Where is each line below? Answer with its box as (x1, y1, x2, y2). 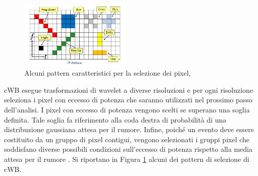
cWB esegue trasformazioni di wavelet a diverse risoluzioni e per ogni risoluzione (4, 84, 253, 95)
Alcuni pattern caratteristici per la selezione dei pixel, (24, 68, 191, 78)
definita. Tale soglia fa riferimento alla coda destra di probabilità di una (4, 114, 227, 125)
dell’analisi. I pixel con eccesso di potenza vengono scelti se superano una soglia (4, 104, 250, 115)
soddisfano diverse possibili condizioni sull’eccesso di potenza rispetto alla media (4, 144, 252, 154)
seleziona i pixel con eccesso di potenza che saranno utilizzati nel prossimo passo (4, 94, 252, 105)
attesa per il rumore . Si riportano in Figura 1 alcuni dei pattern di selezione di (4, 154, 249, 164)
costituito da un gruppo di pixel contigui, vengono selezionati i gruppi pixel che (4, 134, 250, 144)
